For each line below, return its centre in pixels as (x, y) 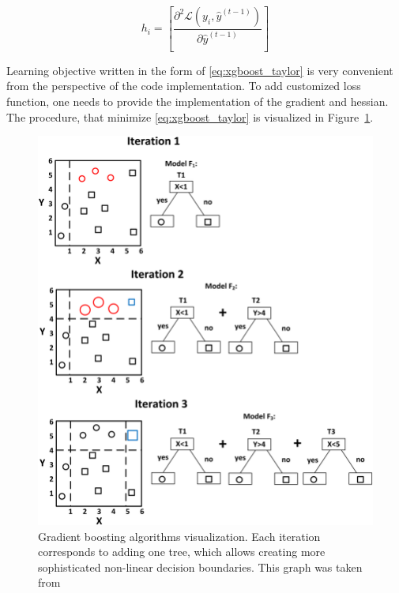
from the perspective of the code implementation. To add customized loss (184, 86)
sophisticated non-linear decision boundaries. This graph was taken (200, 567)
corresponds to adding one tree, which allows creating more (182, 552)
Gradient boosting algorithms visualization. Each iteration (179, 536)
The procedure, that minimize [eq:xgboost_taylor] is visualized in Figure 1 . (190, 116)
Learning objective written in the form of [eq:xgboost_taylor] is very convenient (200, 70)
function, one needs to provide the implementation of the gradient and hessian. (198, 101)
